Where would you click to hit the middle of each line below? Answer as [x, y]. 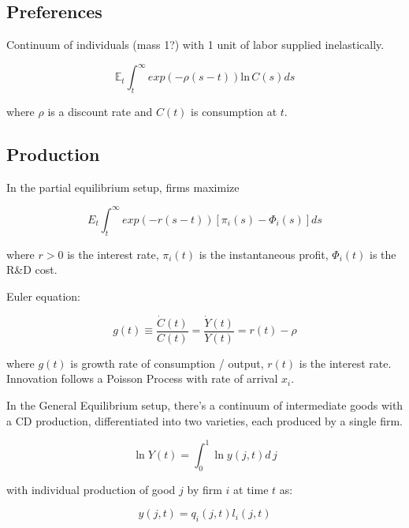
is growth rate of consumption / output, [167, 363]
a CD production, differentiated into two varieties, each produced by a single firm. [204, 420]
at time [251, 489]
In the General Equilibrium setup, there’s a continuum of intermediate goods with [205, 405]
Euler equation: [43, 296]
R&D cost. [32, 270]
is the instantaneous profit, [264, 254]
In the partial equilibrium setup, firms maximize [123, 187]
